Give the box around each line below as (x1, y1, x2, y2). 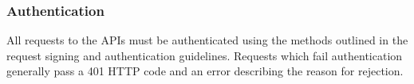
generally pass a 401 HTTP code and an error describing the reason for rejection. (6, 63, 404, 79)
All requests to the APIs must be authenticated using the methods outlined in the (6, 32, 408, 48)
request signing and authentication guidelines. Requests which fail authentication (6, 47, 403, 63)
